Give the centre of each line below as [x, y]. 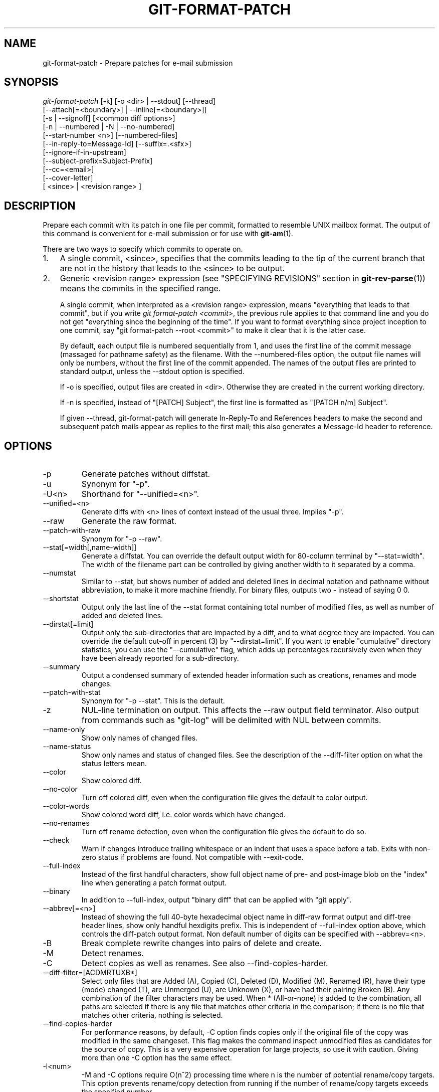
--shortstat [61, 599]
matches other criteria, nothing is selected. [152, 1015]
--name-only [64, 730]
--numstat [59, 573]
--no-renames [66, 823]
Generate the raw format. [129, 521]
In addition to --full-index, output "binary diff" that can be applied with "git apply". [216, 900]
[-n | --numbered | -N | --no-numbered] [109, 127]
